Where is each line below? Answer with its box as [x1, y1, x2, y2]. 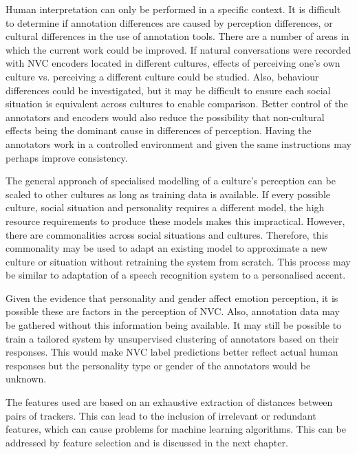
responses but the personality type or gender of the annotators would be [6, 358, 311, 372]
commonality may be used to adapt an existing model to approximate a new [6, 241, 328, 255]
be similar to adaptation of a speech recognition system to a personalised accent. [6, 268, 346, 282]
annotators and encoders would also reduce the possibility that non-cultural [6, 109, 325, 124]
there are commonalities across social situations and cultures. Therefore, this [6, 227, 329, 241]
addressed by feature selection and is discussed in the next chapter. [6, 435, 288, 449]
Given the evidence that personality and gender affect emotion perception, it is [6, 290, 338, 305]
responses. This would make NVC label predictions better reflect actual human [6, 345, 338, 359]
